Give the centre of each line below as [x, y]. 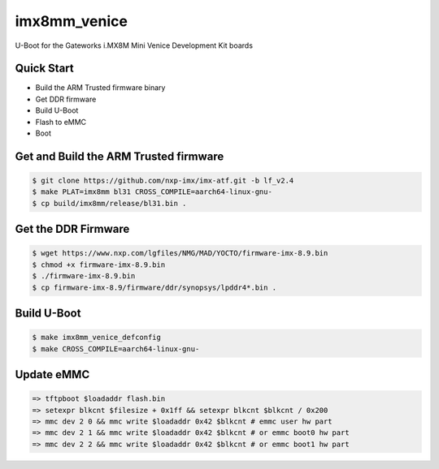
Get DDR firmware [66, 99]
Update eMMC [52, 374]
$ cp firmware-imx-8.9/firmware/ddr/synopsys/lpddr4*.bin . [154, 287]
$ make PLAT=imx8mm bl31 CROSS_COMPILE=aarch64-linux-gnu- [152, 192]
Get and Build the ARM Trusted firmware [120, 156]
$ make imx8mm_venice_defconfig [97, 338]
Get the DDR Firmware [72, 229]
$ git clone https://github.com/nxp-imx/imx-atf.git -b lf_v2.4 [163, 181]
